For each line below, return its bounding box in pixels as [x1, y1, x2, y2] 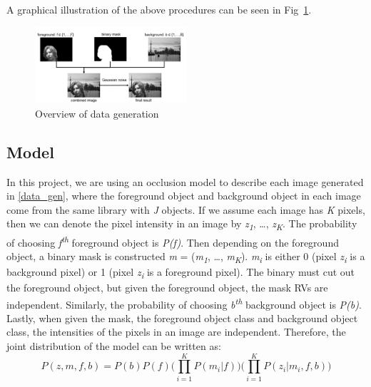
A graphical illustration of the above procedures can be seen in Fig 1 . [6, 2, 312, 16]
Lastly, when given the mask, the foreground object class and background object [6, 310, 358, 325]
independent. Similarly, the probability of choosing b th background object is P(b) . [6, 294, 362, 311]
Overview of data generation [35, 105, 159, 120]
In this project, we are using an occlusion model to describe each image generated [6, 174, 364, 189]
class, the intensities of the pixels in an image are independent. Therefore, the [6, 324, 346, 339]
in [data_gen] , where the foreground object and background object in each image [6, 188, 361, 203]
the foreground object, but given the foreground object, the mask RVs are [6, 280, 328, 295]
